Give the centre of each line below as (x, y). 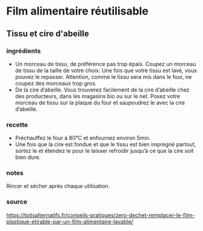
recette (17, 124)
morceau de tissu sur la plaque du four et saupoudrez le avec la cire (100, 102)
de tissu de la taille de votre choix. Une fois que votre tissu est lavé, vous (106, 70)
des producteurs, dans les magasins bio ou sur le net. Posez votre (98, 96)
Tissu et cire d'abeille (48, 34)
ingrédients (24, 51)
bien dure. (28, 157)
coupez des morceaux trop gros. (56, 83)
